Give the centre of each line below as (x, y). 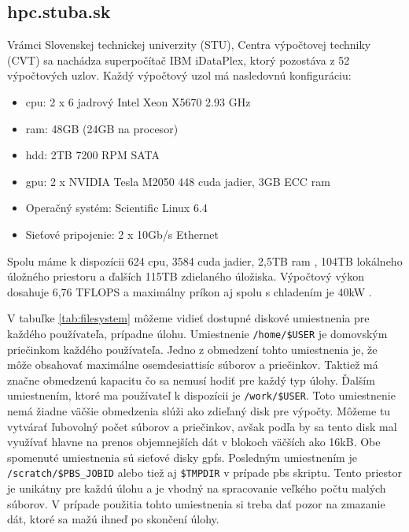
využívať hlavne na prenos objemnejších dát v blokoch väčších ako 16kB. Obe (194, 442)
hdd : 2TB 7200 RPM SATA (92, 155)
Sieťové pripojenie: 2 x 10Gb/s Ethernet (122, 234)
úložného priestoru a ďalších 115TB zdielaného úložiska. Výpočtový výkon (186, 276)
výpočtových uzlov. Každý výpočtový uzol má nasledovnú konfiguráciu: (179, 75)
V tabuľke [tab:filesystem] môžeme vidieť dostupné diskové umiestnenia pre (188, 318)
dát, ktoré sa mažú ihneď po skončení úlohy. (113, 519)
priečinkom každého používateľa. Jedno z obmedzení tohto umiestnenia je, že (192, 349)
